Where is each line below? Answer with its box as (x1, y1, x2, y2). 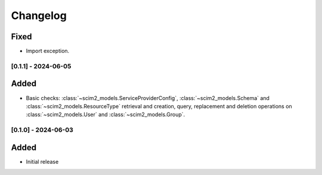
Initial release (26, 158, 59, 165)
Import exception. (26, 48, 70, 55)
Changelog (11, 9, 67, 22)
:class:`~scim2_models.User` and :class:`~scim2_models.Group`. (26, 111, 185, 118)
